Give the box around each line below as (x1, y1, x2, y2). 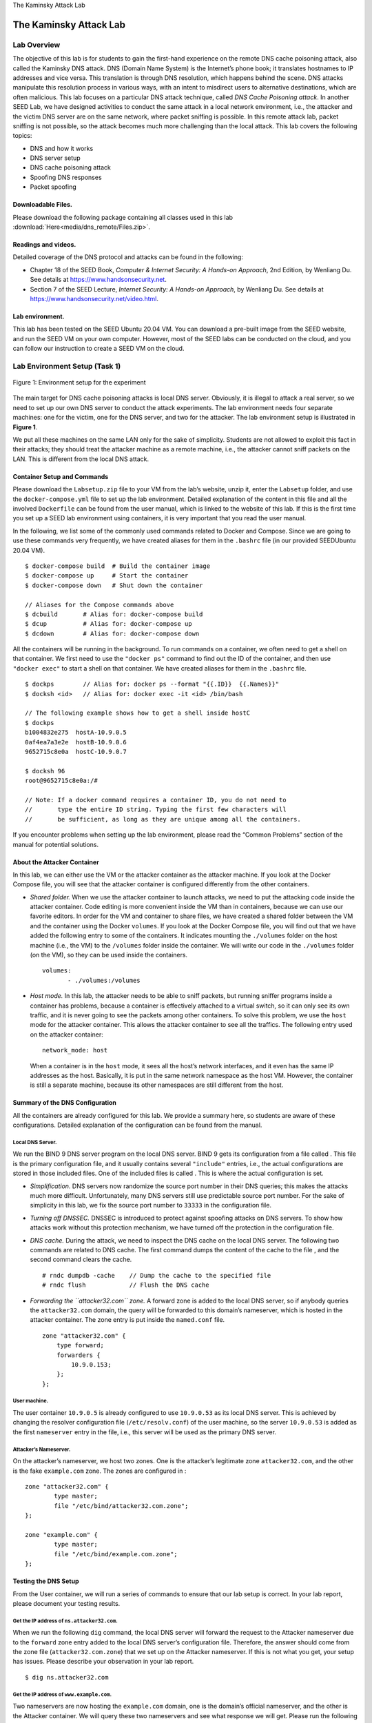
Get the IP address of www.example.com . (12, 1691, 112, 1698)
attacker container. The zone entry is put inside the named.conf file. (30, 1316, 225, 1324)
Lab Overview (12, 40, 61, 50)
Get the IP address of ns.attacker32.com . (12, 1617, 118, 1624)
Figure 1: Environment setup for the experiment (12, 378, 146, 387)
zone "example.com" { (25, 1531, 98, 1538)
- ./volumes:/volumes (68, 976, 141, 984)
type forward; (56, 1341, 105, 1349)
